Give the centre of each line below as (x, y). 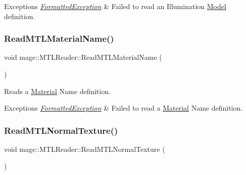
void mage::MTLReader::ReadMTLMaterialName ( (83, 57)
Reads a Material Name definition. (58, 91)
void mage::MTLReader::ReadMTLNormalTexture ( (85, 149)
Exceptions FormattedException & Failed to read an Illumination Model (115, 6)
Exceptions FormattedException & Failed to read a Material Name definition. (124, 108)
